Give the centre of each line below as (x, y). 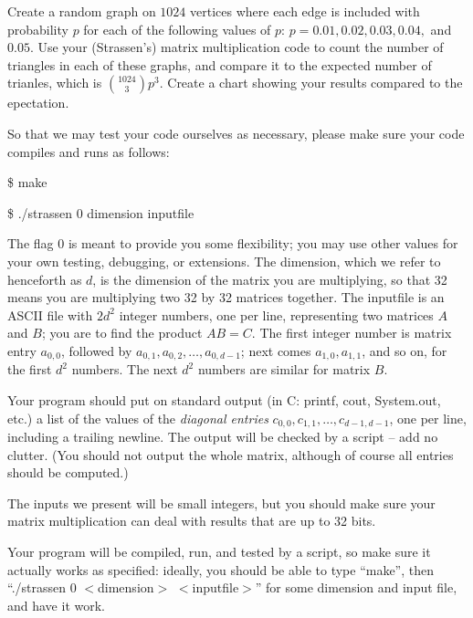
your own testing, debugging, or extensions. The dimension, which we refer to (224, 261)
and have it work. (56, 605)
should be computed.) (68, 472)
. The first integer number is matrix (352, 333)
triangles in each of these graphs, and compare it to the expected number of (220, 64)
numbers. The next (125, 369)
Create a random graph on (82, 11)
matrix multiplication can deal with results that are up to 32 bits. (192, 521)
